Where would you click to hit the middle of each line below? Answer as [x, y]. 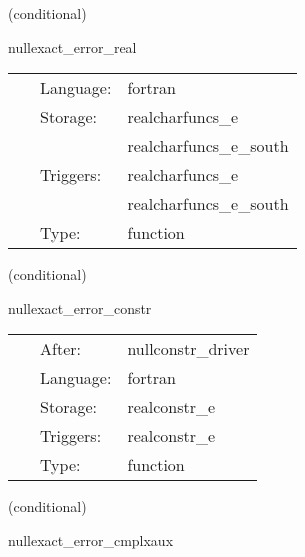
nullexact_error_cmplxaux [91, 539]
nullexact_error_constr [80, 307]
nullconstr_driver [188, 349]
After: [60, 349]
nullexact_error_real [72, 46]
